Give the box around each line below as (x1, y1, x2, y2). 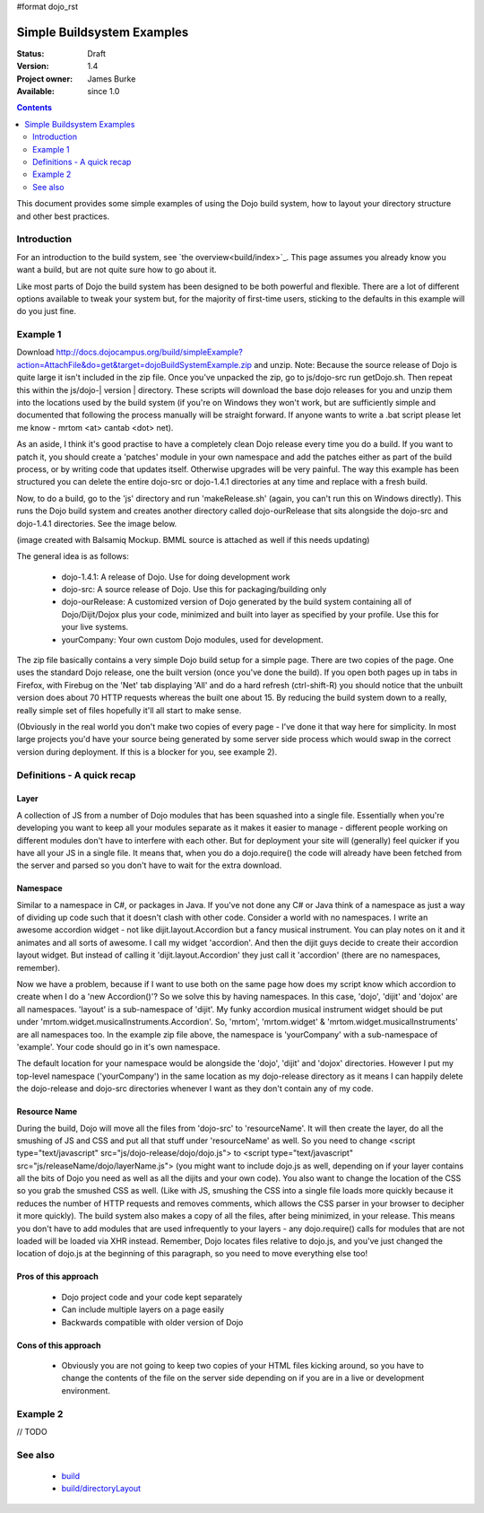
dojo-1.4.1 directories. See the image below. (16, 518, 177, 529)
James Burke (87, 73, 136, 84)
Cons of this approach (16, 1340, 102, 1351)
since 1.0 (87, 86, 120, 97)
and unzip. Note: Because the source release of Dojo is (254, 359, 457, 370)
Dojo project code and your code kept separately (61, 1291, 243, 1302)
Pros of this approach (16, 1271, 99, 1282)
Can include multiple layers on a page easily (61, 1304, 224, 1315)
